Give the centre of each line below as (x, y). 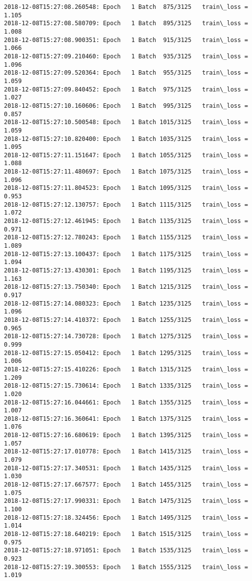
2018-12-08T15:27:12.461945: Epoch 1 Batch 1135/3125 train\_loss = (126, 221)
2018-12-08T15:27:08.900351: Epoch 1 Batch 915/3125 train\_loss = (126, 40)
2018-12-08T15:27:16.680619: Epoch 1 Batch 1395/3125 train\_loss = (126, 435)
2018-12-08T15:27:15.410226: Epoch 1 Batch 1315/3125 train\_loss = (126, 369)
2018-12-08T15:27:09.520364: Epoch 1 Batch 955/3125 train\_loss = (126, 73)
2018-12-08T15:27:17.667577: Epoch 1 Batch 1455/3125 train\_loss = (126, 485)
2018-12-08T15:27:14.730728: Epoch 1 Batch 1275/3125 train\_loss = (126, 336)
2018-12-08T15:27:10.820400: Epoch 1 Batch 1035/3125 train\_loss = (126, 139)
